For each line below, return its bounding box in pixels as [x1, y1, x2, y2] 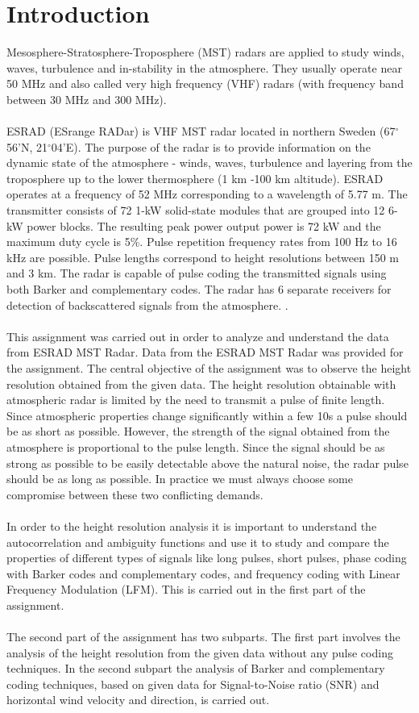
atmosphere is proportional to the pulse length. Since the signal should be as [6, 438, 385, 455]
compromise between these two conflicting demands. [6, 486, 263, 502]
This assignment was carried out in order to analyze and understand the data [6, 327, 389, 344]
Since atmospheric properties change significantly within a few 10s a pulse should [6, 407, 408, 423]
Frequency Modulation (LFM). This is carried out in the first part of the [6, 581, 366, 598]
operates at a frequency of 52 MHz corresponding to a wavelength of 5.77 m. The [6, 186, 408, 202]
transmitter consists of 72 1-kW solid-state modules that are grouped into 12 [6, 202, 385, 219]
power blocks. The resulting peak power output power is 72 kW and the [27, 217, 381, 234]
